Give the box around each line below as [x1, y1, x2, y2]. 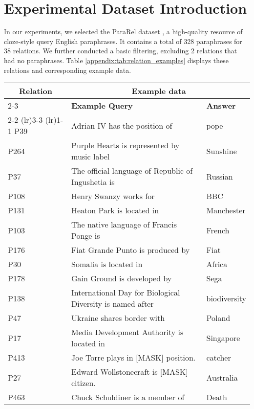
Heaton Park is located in [71, 204, 159, 216]
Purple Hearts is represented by [71, 139, 180, 151]
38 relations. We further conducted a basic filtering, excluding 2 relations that [4, 45, 237, 56]
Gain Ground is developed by [71, 273, 172, 284]
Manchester [206, 204, 246, 216]
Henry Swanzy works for [71, 190, 155, 202]
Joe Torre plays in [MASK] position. [71, 352, 196, 364]
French [206, 224, 230, 236]
